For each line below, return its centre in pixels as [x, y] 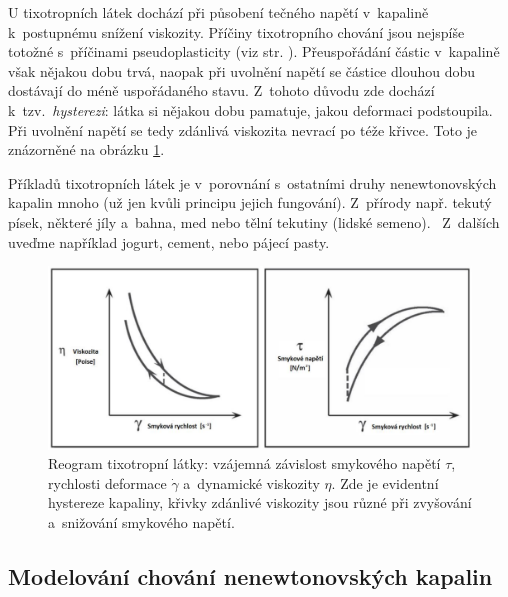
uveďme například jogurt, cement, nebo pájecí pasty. [169, 241]
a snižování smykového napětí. [141, 521]
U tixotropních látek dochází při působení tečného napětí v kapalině [218, 12]
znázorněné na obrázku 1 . [86, 149]
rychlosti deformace [107, 482]
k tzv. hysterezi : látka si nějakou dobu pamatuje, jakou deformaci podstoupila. [250, 109]
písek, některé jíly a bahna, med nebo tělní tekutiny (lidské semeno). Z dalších [254, 221]
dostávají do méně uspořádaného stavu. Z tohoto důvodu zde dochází [221, 90]
